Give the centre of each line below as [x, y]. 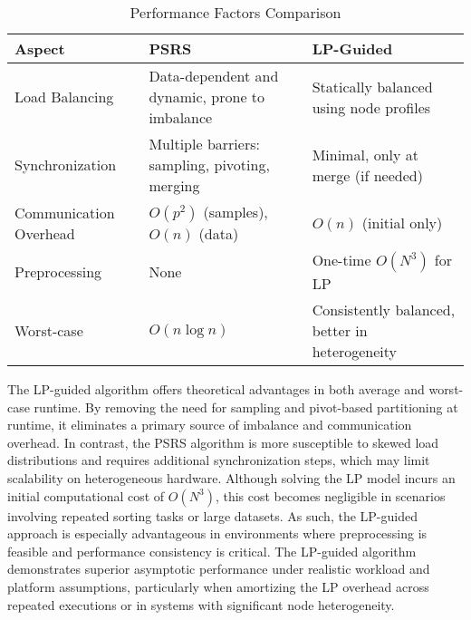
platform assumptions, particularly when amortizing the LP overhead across [218, 586]
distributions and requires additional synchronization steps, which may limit [219, 460]
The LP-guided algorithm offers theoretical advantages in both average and [216, 389]
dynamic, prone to [207, 97]
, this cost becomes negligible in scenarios [330, 495]
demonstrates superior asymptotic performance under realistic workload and [219, 569]
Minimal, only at [365, 154]
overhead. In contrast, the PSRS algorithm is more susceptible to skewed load [223, 442]
